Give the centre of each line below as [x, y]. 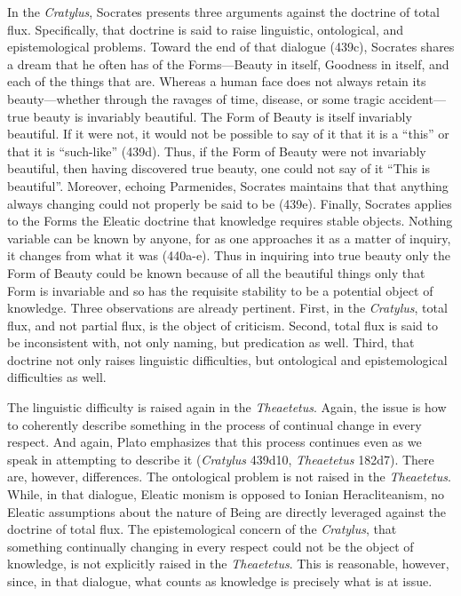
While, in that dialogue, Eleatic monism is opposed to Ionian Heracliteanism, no [226, 494]
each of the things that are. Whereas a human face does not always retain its [217, 81]
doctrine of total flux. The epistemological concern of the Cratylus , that [202, 529]
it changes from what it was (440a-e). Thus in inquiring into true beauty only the [229, 255]
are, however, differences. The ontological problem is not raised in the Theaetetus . [229, 477]
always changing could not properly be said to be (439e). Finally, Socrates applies [230, 203]
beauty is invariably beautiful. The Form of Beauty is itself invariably [223, 116]
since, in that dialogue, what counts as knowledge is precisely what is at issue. [220, 581]
